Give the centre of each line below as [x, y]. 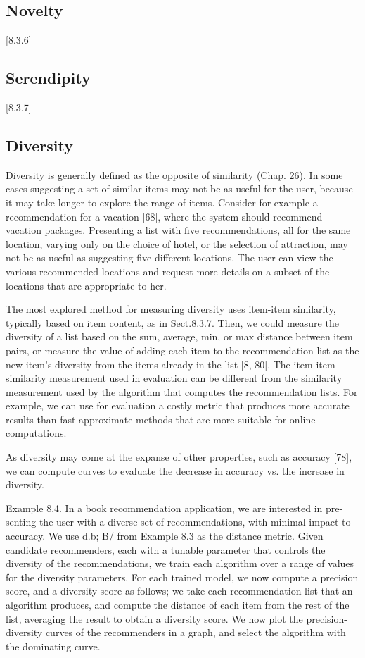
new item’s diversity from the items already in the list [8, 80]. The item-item [171, 364]
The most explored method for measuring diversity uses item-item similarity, [171, 309]
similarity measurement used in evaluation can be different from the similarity [174, 378]
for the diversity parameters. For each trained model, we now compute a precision [182, 577]
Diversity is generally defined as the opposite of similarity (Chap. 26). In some [174, 174]
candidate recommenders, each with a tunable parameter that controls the [166, 549]
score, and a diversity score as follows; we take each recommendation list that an [179, 591]
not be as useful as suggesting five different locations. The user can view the [169, 257]
